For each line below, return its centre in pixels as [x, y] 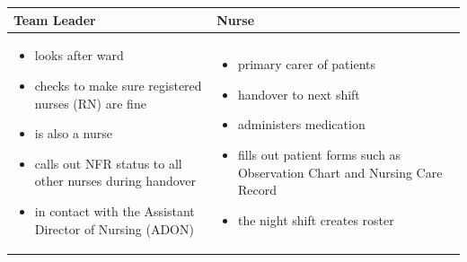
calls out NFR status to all [108, 163]
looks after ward [79, 55]
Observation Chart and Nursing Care [340, 172]
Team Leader [55, 19]
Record [257, 190]
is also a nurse [73, 133]
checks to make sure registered [118, 85]
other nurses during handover [115, 181]
